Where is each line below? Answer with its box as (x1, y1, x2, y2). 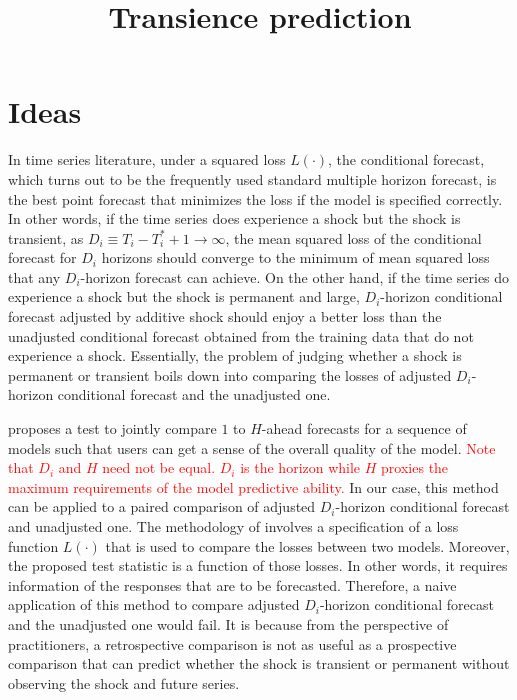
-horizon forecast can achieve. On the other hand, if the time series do (80, 266, 510, 287)
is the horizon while (240, 457, 361, 478)
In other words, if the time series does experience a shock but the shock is (8, 208, 461, 229)
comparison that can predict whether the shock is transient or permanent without (8, 653, 510, 674)
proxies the (381, 457, 449, 478)
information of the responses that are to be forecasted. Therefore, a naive (8, 574, 457, 595)
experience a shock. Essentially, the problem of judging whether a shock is (8, 345, 462, 366)
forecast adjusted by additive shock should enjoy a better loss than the (8, 306, 442, 327)
